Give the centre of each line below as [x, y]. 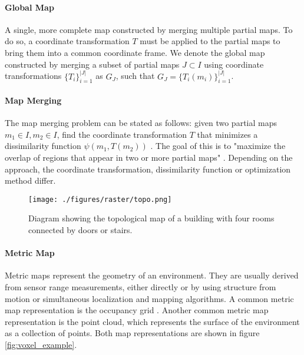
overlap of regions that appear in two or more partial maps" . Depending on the [149, 157]
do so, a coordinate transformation [67, 41]
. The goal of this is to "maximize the [218, 146]
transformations [33, 76]
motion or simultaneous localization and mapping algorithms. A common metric [149, 298]
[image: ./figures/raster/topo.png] [100, 199]
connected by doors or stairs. [80, 230]
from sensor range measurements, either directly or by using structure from [141, 287]
